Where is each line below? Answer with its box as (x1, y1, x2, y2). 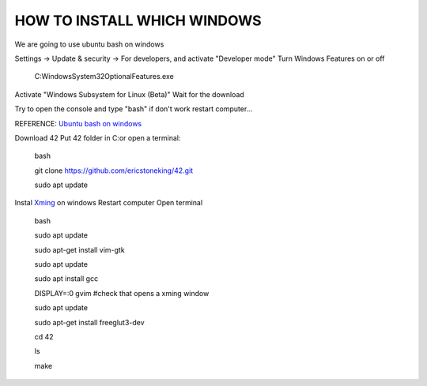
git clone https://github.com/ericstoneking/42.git (34, 166, 194, 175)
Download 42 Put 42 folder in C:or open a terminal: (14, 133, 181, 142)
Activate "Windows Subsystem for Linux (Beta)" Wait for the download (14, 89, 244, 99)
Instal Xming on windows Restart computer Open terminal (14, 198, 203, 208)
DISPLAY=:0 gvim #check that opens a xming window (34, 288, 210, 298)
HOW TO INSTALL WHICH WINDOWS (14, 12, 262, 29)
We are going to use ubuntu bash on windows (14, 39, 164, 49)
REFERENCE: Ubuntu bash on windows (14, 118, 142, 128)
